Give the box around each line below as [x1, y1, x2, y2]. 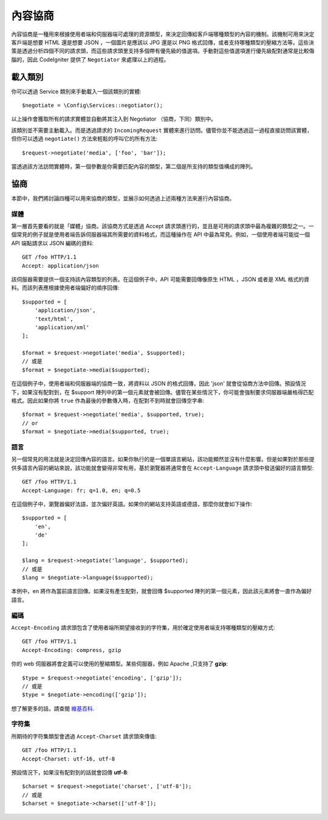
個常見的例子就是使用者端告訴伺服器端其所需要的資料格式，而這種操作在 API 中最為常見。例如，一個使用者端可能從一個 [11, 231, 310, 238]
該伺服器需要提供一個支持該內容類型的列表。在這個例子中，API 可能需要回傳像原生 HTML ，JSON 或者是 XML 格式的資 [11, 276, 310, 283]
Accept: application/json [22, 262, 100, 269]
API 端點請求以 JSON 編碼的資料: [11, 239, 94, 246]
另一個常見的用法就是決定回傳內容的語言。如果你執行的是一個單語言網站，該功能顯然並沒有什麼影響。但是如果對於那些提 [11, 456, 315, 463]
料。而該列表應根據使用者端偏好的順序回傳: [11, 284, 120, 291]
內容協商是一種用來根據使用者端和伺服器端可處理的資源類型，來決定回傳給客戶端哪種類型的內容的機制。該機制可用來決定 [11, 30, 315, 38]
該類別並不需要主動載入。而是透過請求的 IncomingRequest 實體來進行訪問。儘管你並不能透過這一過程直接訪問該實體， [11, 127, 313, 134]
